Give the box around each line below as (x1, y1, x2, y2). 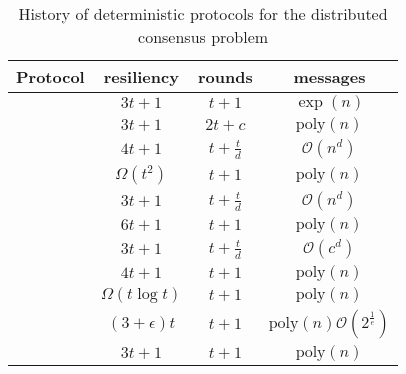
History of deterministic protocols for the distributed (18, 2, 388, 25)
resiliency (103, 65, 179, 88)
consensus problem (138, 25, 269, 48)
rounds (197, 65, 253, 88)
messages (293, 65, 366, 88)
